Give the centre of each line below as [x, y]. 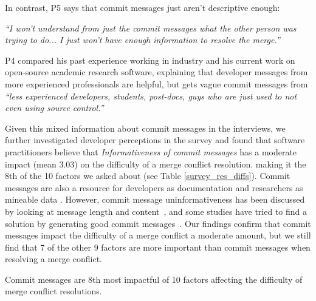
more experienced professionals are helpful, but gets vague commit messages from [156, 83]
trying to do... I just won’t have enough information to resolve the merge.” [143, 40]
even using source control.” [54, 108]
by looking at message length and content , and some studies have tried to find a [156, 211]
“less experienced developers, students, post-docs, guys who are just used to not [151, 96]
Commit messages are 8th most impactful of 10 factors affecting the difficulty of [154, 279]
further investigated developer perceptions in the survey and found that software [155, 140]
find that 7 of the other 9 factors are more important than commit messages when [158, 247]
